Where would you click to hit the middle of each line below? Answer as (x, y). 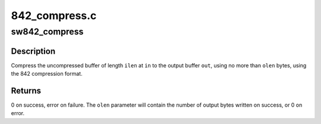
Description (33, 51)
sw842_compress (47, 32)
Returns (26, 90)
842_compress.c (54, 15)
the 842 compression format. (47, 74)
